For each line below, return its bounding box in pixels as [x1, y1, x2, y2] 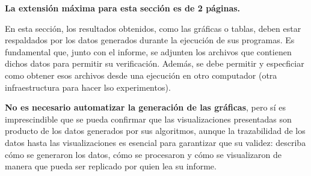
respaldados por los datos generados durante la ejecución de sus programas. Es [5, 34, 295, 46]
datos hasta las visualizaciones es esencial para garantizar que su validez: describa [5, 136, 306, 148]
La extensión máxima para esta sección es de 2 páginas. [5, 2, 241, 14]
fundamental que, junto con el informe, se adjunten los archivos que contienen [5, 45, 292, 58]
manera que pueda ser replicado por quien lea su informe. [5, 160, 217, 172]
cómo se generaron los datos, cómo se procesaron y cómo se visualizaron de [5, 148, 282, 160]
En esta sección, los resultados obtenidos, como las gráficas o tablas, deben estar [5, 22, 301, 34]
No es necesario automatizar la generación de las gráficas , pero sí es [5, 101, 286, 114]
